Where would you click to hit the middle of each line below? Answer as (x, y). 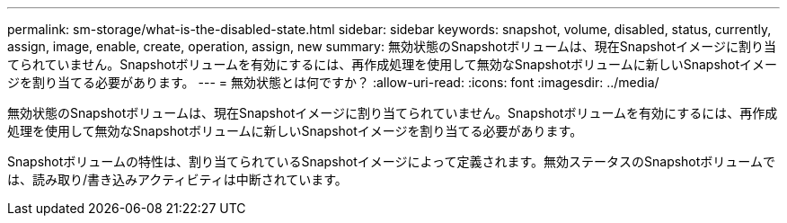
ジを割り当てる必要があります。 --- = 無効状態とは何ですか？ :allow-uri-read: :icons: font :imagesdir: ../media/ (333, 82)
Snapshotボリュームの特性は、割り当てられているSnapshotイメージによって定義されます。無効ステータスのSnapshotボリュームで (391, 161)
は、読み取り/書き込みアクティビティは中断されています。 (177, 179)
